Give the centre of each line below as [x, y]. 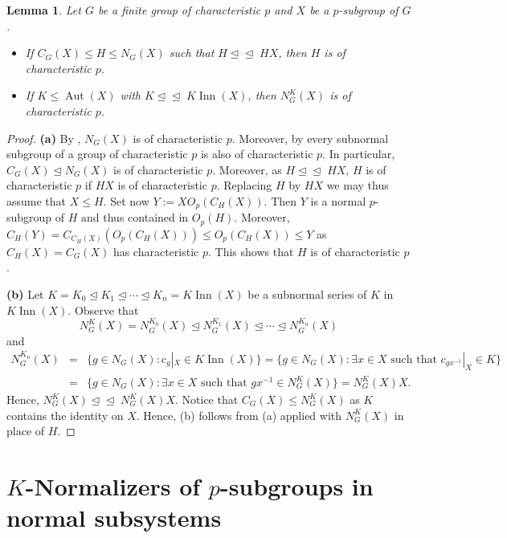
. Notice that [207, 399]
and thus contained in [135, 217]
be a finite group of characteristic [179, 10]
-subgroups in [296, 486]
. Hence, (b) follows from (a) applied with [239, 415]
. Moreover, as [247, 169]
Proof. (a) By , [44, 138]
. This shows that [251, 251]
